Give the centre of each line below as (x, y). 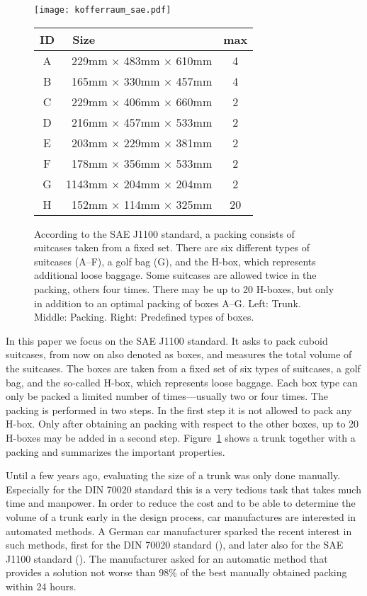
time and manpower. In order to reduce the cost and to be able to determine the (181, 503)
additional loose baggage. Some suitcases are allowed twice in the (175, 275)
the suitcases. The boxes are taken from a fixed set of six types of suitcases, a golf (183, 368)
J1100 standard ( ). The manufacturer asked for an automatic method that (167, 558)
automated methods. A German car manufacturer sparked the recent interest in (179, 531)
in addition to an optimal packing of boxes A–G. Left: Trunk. (168, 303)
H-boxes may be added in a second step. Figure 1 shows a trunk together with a (181, 437)
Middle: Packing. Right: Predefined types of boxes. (144, 317)
